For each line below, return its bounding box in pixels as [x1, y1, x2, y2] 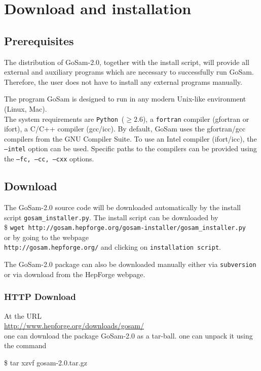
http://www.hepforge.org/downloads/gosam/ [4, 320, 144, 331]
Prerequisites [4, 32, 74, 48]
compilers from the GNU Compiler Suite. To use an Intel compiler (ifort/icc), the [4, 133, 257, 144]
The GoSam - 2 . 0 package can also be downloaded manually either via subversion [4, 259, 256, 269]
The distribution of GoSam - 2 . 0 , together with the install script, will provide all [4, 56, 249, 67]
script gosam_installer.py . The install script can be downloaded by [4, 212, 218, 222]
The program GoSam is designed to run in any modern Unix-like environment [4, 93, 246, 104]
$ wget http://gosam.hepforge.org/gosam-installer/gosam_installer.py [4, 222, 246, 232]
